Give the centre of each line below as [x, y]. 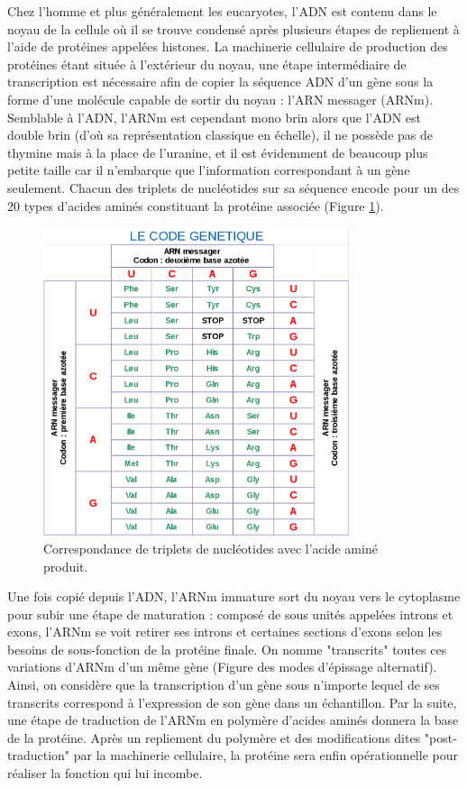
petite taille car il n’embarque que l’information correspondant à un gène [209, 170]
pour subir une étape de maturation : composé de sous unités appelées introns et [230, 614]
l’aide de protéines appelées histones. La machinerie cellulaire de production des [228, 46]
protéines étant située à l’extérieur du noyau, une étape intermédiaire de [207, 64]
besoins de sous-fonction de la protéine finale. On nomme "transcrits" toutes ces [227, 649]
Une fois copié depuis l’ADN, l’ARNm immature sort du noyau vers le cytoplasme [234, 596]
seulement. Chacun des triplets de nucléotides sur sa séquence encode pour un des [233, 187]
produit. [66, 566]
